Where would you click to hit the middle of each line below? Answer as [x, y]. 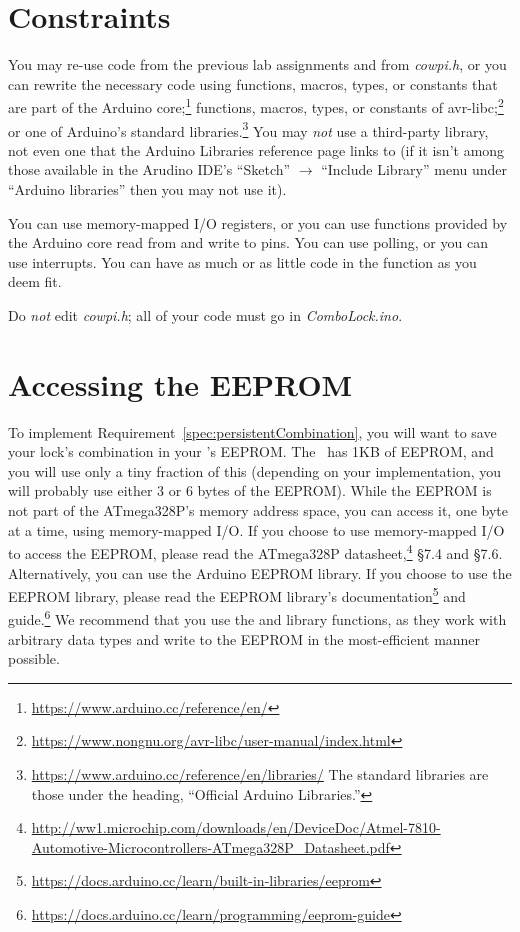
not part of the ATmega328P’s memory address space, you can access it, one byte [258, 510]
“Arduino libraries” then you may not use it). [147, 189]
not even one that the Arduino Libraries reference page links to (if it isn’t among [256, 149]
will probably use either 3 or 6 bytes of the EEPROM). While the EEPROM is [250, 490]
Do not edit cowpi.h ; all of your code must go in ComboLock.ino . [205, 314]
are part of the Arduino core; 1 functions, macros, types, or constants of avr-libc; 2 [256, 105]
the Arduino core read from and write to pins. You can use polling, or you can [248, 242]
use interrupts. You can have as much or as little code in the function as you [242, 261]
